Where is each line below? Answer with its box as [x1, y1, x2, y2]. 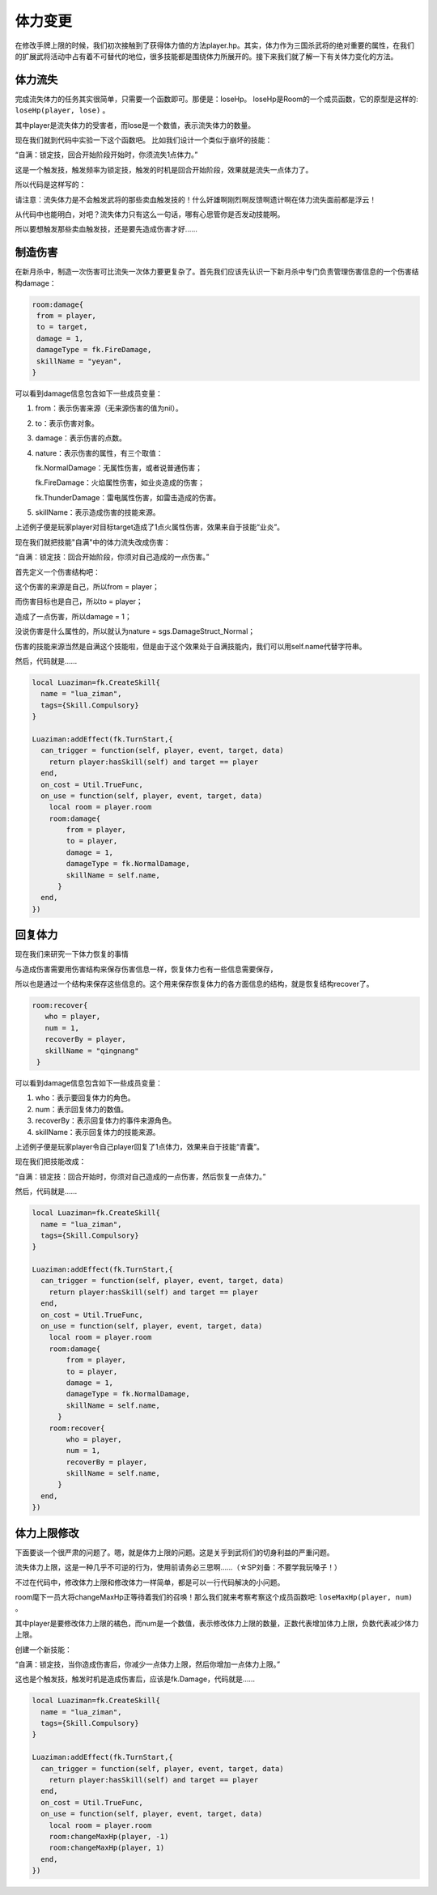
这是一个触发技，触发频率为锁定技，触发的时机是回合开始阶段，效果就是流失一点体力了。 [15, 164, 313, 174]
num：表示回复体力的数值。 [35, 1104, 129, 1114]
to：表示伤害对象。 [35, 418, 99, 428]
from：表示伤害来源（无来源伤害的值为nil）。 [35, 403, 183, 413]
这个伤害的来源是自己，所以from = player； [15, 582, 159, 592]
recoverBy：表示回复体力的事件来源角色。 [35, 1115, 176, 1125]
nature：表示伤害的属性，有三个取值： [35, 448, 163, 457]
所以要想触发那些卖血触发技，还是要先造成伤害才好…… [15, 224, 198, 234]
